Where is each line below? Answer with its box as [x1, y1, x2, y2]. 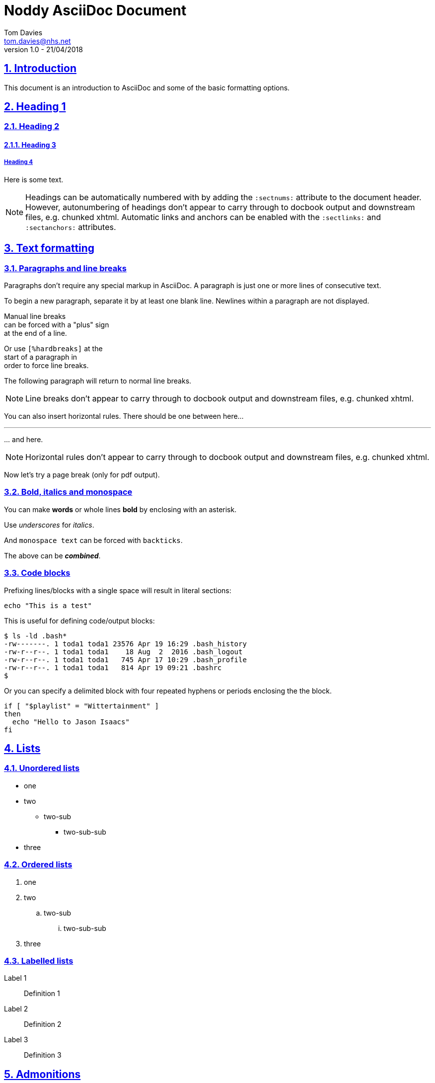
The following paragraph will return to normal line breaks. [4, 377, 192, 386]
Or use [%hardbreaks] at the [4, 344, 103, 353]
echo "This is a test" [4, 601, 92, 610]
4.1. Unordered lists [4, 763, 80, 774]
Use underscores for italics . [4, 520, 94, 529]
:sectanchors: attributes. [25, 222, 116, 232]
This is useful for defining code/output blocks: [4, 616, 155, 625]
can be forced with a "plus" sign [4, 320, 109, 329]
